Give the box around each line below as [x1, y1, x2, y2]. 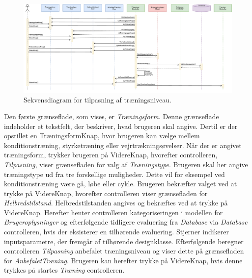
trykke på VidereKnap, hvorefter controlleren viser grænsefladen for [4, 188, 208, 198]
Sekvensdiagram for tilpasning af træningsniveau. [24, 95, 172, 105]
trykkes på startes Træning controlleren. [4, 265, 125, 275]
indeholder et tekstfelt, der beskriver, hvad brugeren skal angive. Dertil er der [4, 121, 238, 131]
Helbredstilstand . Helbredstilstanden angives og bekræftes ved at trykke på [4, 198, 228, 208]
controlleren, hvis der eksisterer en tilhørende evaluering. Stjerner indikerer [4, 227, 229, 237]
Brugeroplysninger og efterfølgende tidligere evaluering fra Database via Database [4, 217, 248, 227]
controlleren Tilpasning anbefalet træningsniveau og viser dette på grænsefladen [4, 246, 244, 256]
